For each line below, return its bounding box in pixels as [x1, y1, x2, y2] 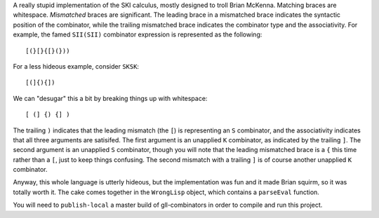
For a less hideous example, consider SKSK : [13, 62, 140, 70]
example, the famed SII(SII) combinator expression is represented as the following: [13, 30, 262, 39]
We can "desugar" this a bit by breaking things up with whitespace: [13, 94, 208, 102]
